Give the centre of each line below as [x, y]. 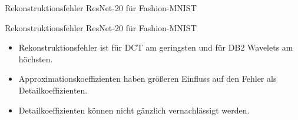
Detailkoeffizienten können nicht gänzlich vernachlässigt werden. [134, 110]
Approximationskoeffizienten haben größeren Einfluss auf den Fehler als [148, 79]
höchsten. [36, 59]
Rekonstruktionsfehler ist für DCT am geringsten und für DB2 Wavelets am [156, 47]
